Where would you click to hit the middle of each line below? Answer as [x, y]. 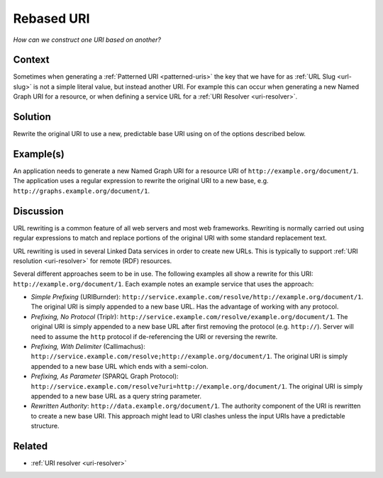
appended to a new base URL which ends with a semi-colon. [120, 366]
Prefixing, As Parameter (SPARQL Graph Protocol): [105, 377]
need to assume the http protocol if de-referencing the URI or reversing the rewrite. [154, 336]
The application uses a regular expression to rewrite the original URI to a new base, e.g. [141, 181]
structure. [45, 426]
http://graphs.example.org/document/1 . [82, 191]
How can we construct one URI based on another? [87, 40]
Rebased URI [51, 18]
